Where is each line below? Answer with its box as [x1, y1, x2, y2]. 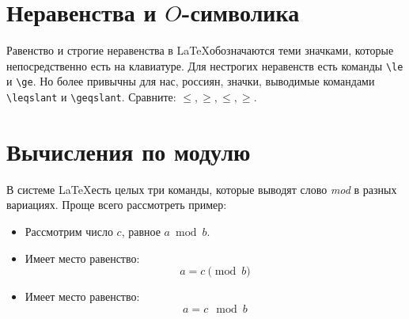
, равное [121, 223, 161, 239]
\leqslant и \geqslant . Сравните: [6, 89, 176, 105]
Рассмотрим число [25, 223, 113, 239]
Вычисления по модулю [6, 135, 251, 167]
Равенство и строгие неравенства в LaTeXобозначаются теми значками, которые [6, 42, 394, 59]
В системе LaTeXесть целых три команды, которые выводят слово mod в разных [6, 180, 397, 197]
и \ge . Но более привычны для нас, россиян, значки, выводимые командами [6, 73, 375, 89]
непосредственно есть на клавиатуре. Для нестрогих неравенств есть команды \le [6, 57, 403, 74]
